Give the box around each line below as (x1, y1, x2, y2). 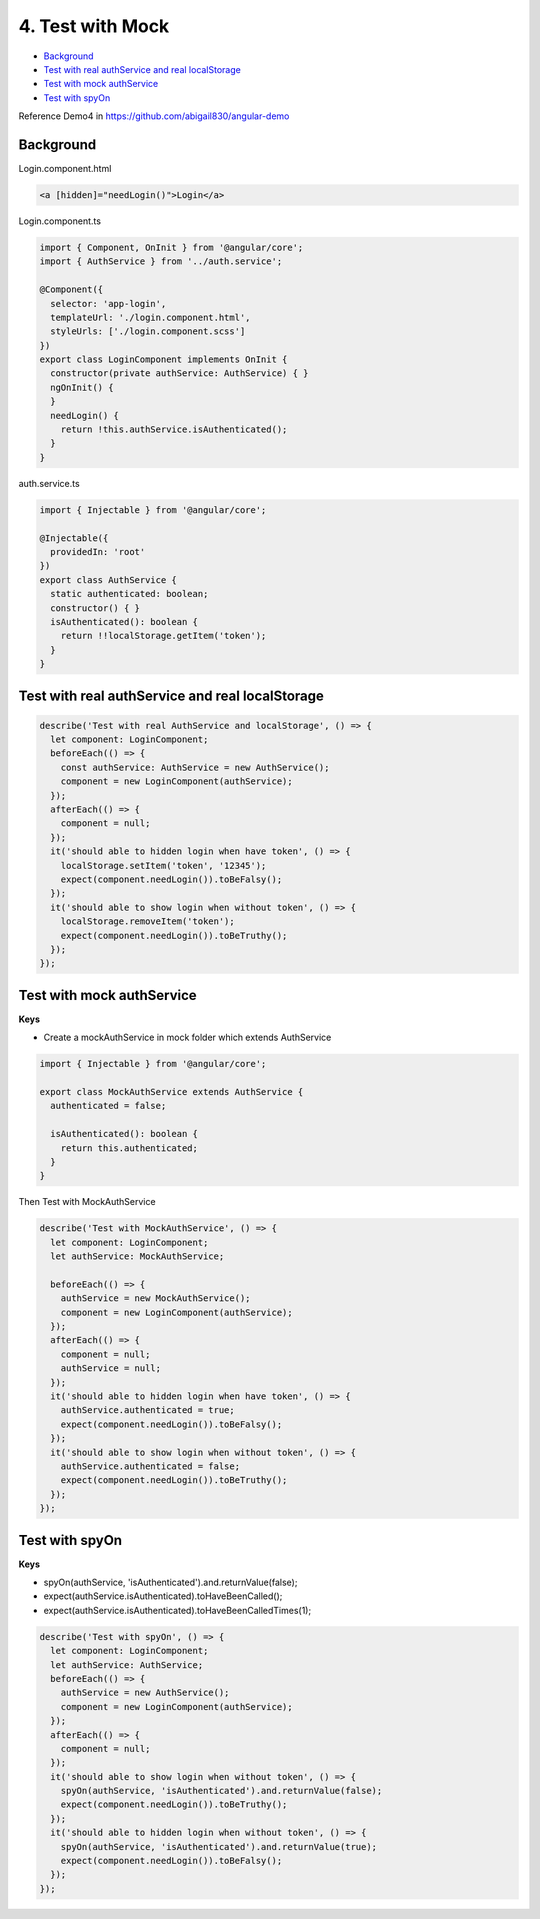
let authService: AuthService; (50, 1659, 204, 1670)
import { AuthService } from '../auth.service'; (39, 256, 283, 267)
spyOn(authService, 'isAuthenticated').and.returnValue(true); (60, 1841, 378, 1852)
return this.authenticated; (60, 1142, 199, 1154)
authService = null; (60, 1363, 162, 1374)
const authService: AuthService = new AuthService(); (60, 761, 330, 773)
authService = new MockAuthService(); (60, 1293, 251, 1304)
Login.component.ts (18, 215, 102, 227)
